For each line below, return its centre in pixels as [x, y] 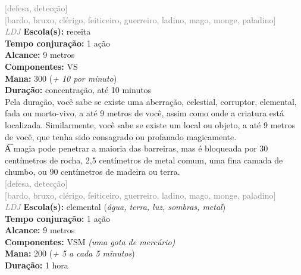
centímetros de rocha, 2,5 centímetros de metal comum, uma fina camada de [144, 160]
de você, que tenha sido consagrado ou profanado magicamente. [121, 136]
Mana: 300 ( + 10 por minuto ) [61, 78]
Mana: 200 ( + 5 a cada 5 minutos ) [70, 253]
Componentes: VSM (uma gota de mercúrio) [90, 241]
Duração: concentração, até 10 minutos [78, 90]
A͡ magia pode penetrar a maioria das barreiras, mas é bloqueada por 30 [137, 148]
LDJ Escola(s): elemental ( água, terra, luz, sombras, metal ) [115, 207]
